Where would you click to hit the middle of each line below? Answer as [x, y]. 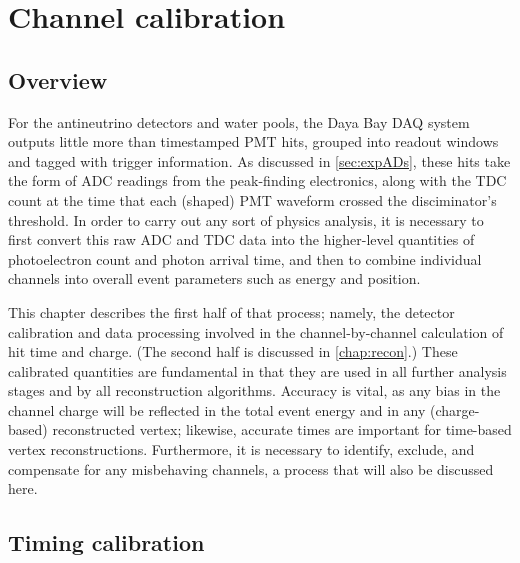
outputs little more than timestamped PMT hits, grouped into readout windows [253, 141]
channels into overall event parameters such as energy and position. [214, 278]
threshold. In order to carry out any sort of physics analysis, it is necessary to [246, 219]
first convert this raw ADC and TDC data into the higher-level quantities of [241, 239]
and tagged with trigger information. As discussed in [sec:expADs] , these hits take [259, 160]
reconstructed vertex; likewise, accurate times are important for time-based [282, 429]
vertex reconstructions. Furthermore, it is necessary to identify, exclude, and [241, 449]
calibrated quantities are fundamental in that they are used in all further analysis [257, 370]
